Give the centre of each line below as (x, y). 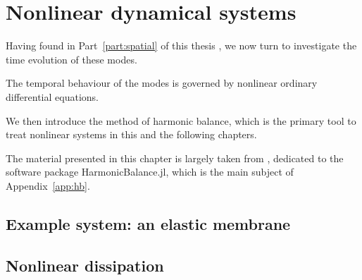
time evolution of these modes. (71, 59)
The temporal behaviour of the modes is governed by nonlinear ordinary (162, 83)
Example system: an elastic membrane (148, 223)
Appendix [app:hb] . (48, 185)
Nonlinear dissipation (85, 265)
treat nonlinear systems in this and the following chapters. (131, 134)
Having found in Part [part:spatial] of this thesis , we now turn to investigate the (181, 45)
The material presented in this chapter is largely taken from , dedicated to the (175, 158)
